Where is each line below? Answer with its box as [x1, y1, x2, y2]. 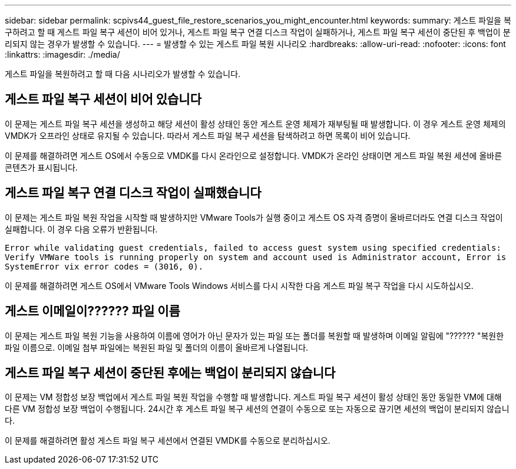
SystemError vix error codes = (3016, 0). [5, 261, 204, 271]
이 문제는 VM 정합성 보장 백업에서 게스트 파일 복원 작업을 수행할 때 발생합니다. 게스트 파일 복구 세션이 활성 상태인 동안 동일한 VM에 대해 [5, 392, 502, 403]
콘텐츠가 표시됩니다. [5, 162, 78, 172]
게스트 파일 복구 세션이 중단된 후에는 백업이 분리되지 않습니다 [5, 365, 336, 380]
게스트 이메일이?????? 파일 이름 [5, 304, 180, 319]
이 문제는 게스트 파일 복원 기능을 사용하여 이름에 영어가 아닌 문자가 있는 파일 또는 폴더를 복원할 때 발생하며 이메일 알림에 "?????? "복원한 [5, 330, 504, 341]
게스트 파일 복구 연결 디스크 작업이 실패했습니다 [5, 185, 262, 201]
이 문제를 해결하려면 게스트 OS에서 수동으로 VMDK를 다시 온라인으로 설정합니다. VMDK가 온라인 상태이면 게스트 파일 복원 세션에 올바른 [5, 150, 502, 161]
